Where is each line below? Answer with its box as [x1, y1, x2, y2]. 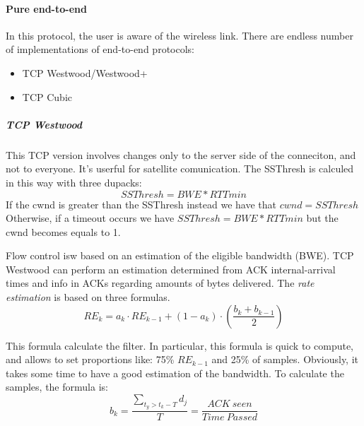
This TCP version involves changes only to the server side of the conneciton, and [6, 147, 356, 162]
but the [306, 211, 339, 225]
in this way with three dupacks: [6, 174, 142, 189]
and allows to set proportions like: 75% [6, 352, 175, 367]
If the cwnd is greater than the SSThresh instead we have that [6, 196, 276, 211]
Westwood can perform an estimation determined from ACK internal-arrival [6, 261, 336, 276]
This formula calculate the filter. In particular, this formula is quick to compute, [6, 338, 354, 353]
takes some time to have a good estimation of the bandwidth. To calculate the [6, 365, 344, 380]
